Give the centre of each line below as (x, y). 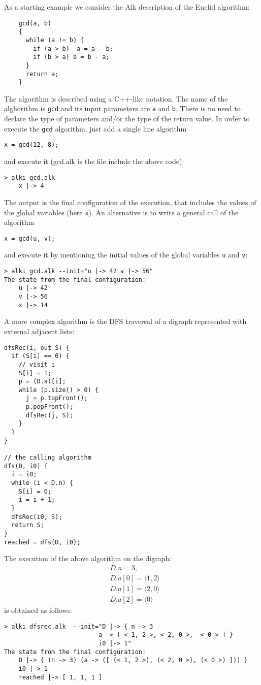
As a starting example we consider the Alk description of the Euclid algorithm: (127, 7)
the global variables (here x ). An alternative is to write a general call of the (121, 212)
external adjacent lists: (39, 331)
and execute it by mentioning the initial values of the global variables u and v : (126, 255)
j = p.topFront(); (57, 398)
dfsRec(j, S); (50, 415)
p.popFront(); (50, 407)
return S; (28, 525)
